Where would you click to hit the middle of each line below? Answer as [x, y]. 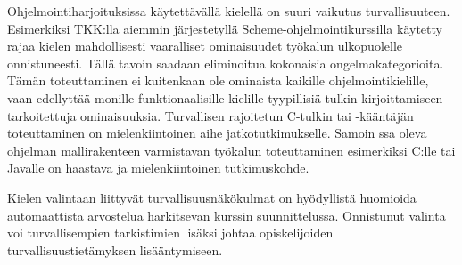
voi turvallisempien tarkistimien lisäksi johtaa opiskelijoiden [170, 233]
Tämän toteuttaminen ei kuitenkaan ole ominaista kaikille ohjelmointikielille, [218, 80]
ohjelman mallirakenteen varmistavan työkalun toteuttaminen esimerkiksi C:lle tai [231, 150]
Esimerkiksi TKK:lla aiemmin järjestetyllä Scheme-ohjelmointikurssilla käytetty [225, 28]
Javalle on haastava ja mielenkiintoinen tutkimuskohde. [158, 168]
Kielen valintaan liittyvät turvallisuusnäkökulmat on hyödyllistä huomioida [212, 197]
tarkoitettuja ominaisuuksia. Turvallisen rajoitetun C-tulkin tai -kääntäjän [210, 115]
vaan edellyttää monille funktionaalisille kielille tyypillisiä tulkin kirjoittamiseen [225, 97]
